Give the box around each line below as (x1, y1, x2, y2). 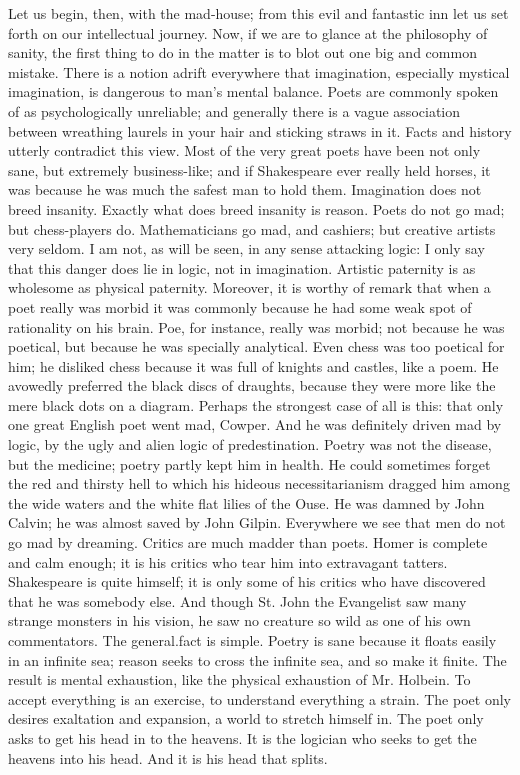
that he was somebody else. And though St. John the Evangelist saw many (8, 590, 467, 611)
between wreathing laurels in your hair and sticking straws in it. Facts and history (8, 120, 512, 141)
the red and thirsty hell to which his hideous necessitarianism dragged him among (8, 473, 510, 494)
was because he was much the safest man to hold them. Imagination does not (8, 179, 482, 200)
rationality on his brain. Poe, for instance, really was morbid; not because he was (8, 316, 505, 337)
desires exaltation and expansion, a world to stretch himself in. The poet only (8, 708, 484, 729)
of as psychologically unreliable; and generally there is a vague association (8, 100, 461, 121)
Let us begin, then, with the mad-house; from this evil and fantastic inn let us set (8, 3, 509, 23)
